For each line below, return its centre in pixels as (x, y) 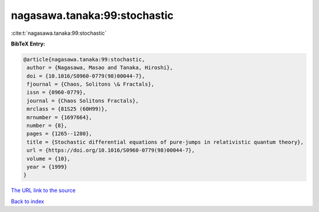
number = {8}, (47, 126)
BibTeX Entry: (28, 44)
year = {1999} (47, 167)
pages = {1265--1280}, (60, 134)
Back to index (27, 201)
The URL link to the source (43, 190)
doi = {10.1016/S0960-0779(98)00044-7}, (86, 76)
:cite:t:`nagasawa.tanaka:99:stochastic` (59, 33)
